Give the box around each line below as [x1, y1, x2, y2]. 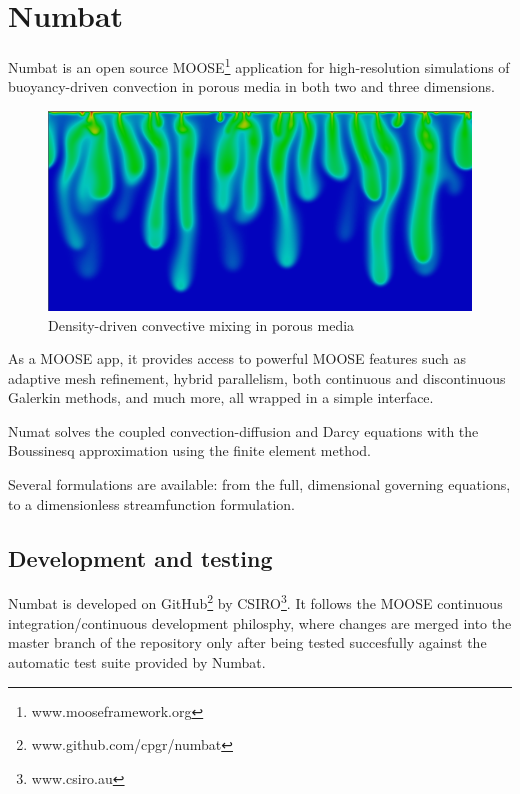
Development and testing [8, 542, 273, 573]
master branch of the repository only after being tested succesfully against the [8, 632, 487, 653]
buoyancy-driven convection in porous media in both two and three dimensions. [8, 76, 495, 97]
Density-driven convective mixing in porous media [48, 314, 355, 335]
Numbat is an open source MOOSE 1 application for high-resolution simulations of [8, 54, 510, 77]
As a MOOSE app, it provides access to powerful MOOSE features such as [8, 348, 466, 369]
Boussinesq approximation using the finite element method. [8, 440, 371, 461]
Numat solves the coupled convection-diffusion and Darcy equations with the [8, 420, 479, 441]
